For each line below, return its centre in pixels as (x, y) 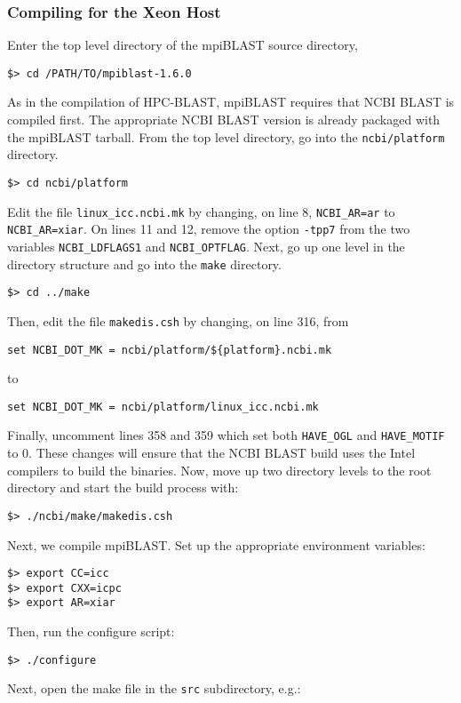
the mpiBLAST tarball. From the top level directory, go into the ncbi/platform (226, 136)
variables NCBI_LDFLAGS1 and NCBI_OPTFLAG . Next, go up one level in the (206, 246)
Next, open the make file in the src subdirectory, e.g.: (154, 688)
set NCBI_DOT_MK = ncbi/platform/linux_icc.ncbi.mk (163, 407)
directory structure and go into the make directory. (144, 264)
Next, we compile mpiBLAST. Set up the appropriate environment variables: (216, 544)
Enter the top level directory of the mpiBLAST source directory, (183, 45)
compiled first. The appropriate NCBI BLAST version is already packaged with (224, 120)
